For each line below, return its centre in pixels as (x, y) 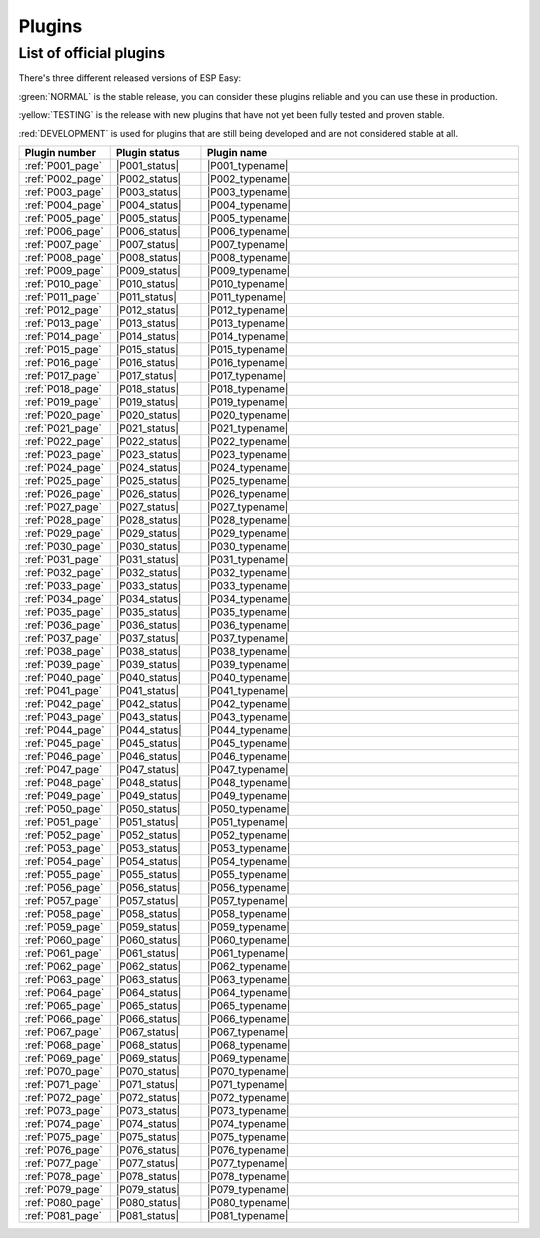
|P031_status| (147, 559)
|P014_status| (147, 336)
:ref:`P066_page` (64, 1018)
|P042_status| (148, 703)
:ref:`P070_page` (64, 1071)
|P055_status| (148, 874)
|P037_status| (147, 638)
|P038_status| (148, 651)
